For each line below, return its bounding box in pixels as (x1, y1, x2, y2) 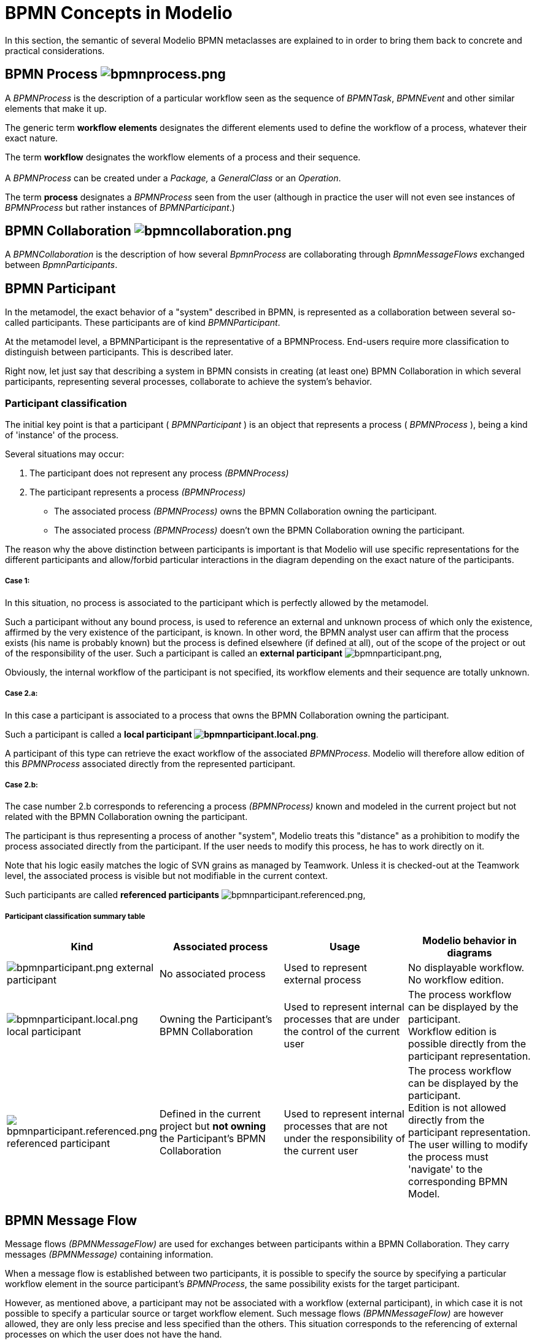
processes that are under (284, 1013, 400, 1026)
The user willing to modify (408, 1138, 528, 1151)
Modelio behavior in (422, 934, 517, 947)
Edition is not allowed (408, 1102, 506, 1114)
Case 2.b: (5, 780, 38, 789)
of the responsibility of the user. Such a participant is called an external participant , (5, 647, 442, 658)
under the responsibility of (284, 1132, 406, 1145)
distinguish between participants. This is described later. (5, 347, 233, 358)
